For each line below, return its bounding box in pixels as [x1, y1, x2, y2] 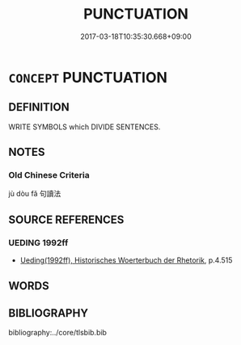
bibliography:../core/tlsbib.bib [8, 328, 108, 338]
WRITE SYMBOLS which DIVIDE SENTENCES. [8, 122, 161, 132]
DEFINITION [8, 100, 70, 114]
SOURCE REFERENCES [8, 212, 125, 226]
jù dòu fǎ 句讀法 [8, 189, 61, 199]
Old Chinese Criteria [8, 170, 91, 181]
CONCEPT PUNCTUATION [8, 68, 168, 86]
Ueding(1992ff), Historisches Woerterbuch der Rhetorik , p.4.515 [19, 255, 233, 265]
